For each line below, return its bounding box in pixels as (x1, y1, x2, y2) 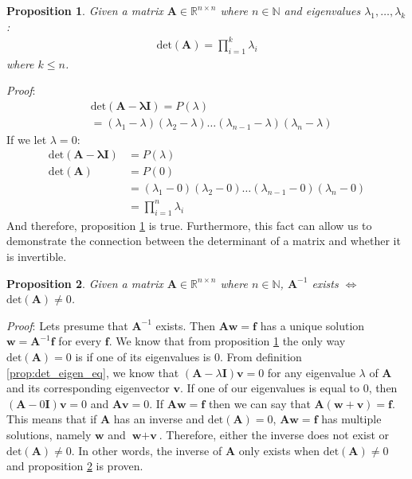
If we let (6, 130, 47, 147)
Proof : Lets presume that (6, 317, 128, 333)
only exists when (238, 442, 320, 458)
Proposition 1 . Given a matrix (6, 2, 163, 18)
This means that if (6, 411, 97, 427)
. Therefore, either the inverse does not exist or (159, 426, 389, 442)
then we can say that (208, 395, 311, 411)
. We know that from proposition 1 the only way (108, 333, 346, 349)
